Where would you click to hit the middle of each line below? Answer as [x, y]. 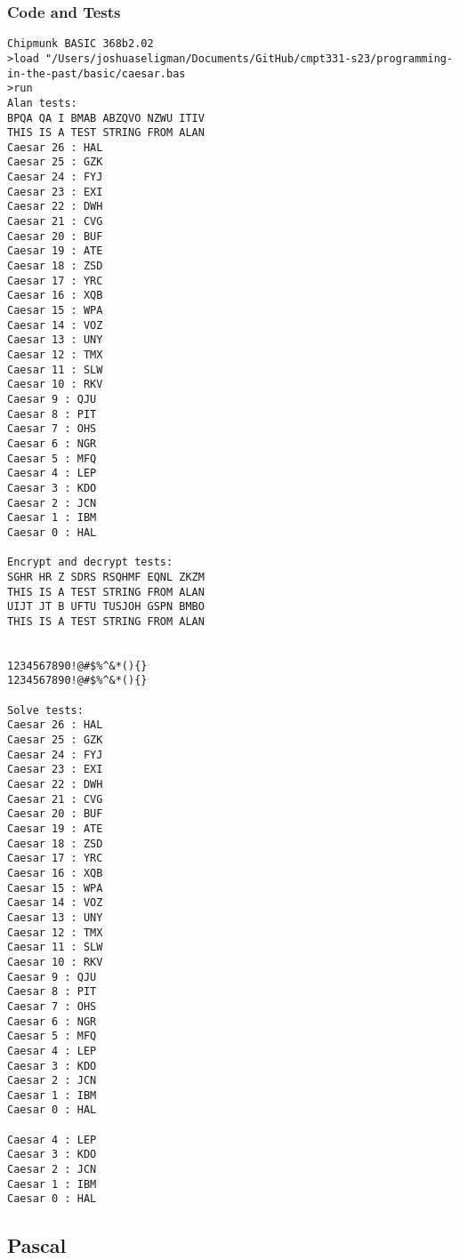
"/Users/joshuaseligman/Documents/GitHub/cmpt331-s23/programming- [249, 58]
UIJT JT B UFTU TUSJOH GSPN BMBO [106, 607]
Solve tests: [45, 710]
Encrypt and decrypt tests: [90, 562]
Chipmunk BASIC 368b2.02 [81, 44]
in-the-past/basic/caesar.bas [97, 73]
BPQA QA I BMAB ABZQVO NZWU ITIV [106, 118]
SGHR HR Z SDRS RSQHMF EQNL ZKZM [106, 577]
